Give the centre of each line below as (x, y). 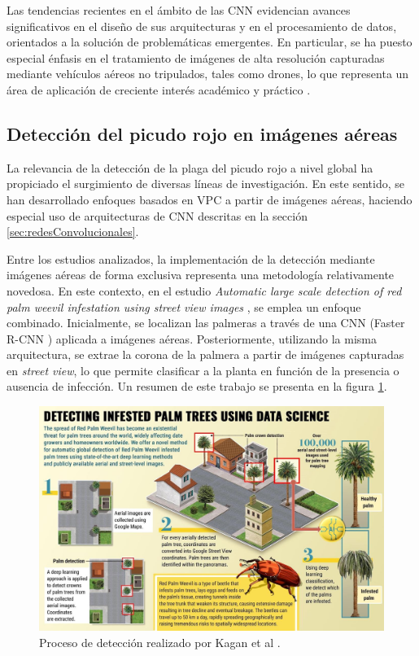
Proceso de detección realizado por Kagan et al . (160, 642)
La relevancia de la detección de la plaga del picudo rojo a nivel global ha (190, 167)
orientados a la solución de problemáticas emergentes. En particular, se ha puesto (209, 42)
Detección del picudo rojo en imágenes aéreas (202, 133)
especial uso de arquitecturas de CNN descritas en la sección (157, 215)
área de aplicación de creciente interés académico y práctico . (159, 89)
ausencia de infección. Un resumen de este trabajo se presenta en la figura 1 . (197, 386)
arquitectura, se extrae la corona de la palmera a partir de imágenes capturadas (205, 354)
